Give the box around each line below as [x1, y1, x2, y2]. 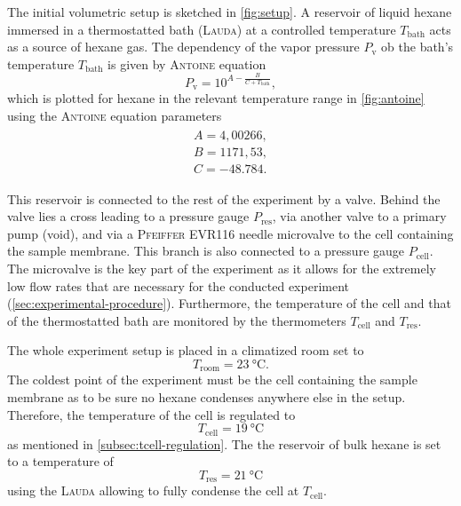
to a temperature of [7, 452, 114, 470]
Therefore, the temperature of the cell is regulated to [7, 405, 296, 423]
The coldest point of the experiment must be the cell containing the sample [7, 370, 417, 389]
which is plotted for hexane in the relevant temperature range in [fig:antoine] [7, 89, 425, 107]
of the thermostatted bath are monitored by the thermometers [7, 311, 346, 329]
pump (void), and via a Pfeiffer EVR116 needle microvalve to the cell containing [7, 224, 454, 242]
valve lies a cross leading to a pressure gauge [7, 207, 250, 225]
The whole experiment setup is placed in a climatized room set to [7, 341, 364, 360]
